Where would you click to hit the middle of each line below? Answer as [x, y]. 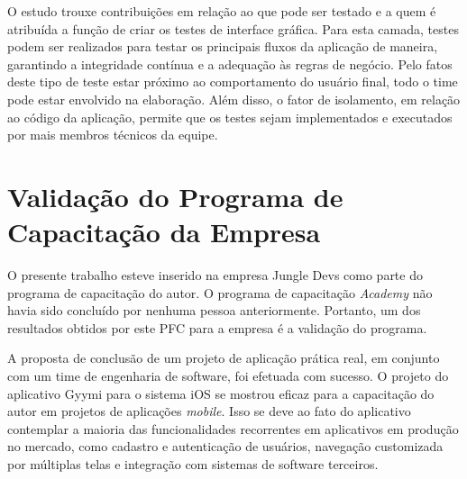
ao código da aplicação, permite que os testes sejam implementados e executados [230, 117]
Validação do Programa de [175, 196]
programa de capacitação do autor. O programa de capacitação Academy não [220, 292]
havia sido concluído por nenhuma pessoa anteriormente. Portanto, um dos [214, 310]
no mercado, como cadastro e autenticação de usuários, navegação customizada [225, 446]
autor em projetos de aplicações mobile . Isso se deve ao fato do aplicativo [209, 411]
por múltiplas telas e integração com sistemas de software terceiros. [193, 464]
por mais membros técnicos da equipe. [113, 135]
